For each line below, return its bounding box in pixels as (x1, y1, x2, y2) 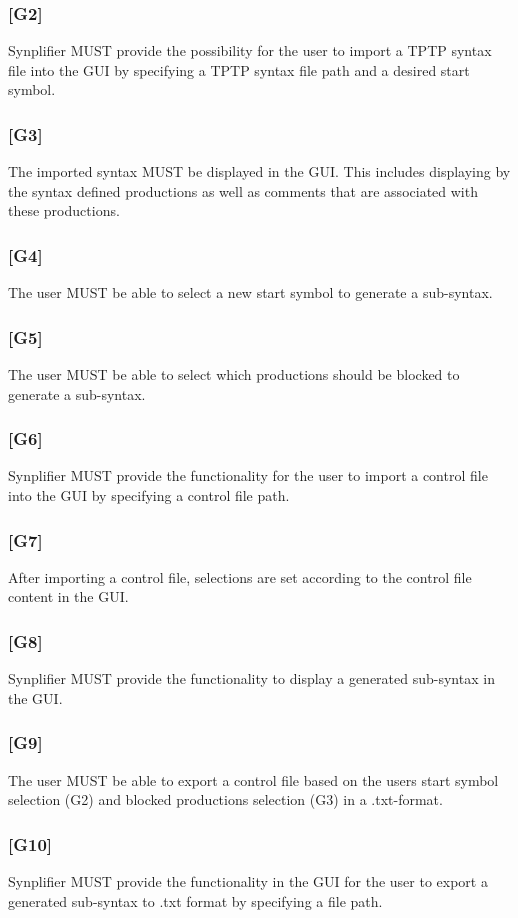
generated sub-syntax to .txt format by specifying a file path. (8, 890, 383, 911)
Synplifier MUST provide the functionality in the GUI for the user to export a (8, 871, 488, 892)
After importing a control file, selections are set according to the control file (8, 566, 472, 587)
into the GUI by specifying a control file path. (8, 485, 290, 506)
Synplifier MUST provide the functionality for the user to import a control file (8, 465, 488, 486)
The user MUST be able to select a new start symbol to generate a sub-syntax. (8, 282, 493, 303)
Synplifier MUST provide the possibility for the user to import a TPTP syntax (8, 40, 492, 61)
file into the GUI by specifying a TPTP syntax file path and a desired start (8, 59, 470, 80)
